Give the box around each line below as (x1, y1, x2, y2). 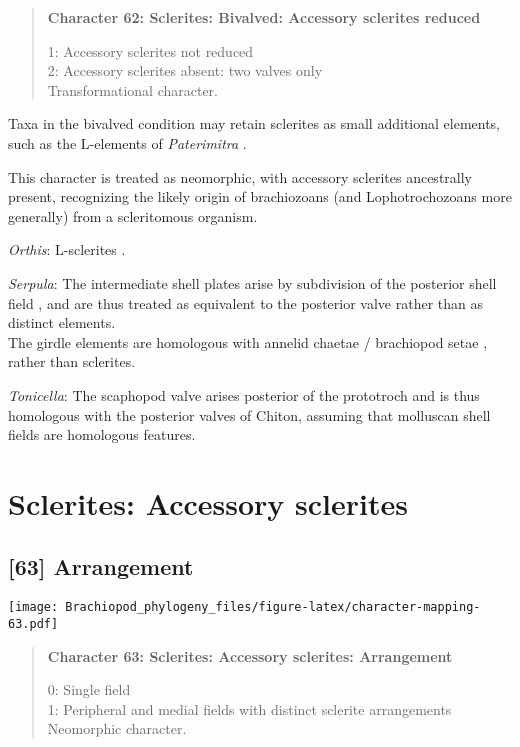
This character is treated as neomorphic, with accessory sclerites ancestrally (8, 166, 472, 187)
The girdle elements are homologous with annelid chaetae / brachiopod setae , (8, 331, 488, 352)
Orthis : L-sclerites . (8, 239, 126, 260)
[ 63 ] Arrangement (8, 551, 194, 582)
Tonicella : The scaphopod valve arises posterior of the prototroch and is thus (8, 384, 480, 405)
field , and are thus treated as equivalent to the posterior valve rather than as (8, 292, 483, 313)
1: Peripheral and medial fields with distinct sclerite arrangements (47, 698, 452, 719)
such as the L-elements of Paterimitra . (8, 132, 247, 153)
